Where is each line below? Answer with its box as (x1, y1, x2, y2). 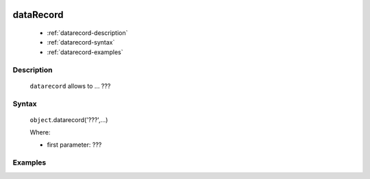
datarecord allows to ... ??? (29, 82, 111, 90)
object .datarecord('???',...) (29, 115, 108, 123)
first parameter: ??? (47, 141, 102, 149)
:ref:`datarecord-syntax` (47, 38, 115, 47)
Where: (29, 128, 51, 136)
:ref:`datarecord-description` (47, 29, 128, 37)
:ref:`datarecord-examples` (47, 48, 123, 56)
